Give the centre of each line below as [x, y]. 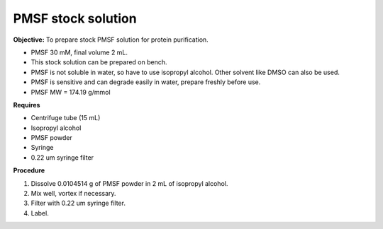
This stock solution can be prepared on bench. [99, 62]
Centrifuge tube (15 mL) [66, 118]
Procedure [29, 170]
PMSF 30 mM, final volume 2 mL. [79, 52]
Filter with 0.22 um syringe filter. [78, 203]
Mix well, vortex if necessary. [73, 194]
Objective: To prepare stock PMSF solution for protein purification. [111, 40]
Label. [40, 213]
